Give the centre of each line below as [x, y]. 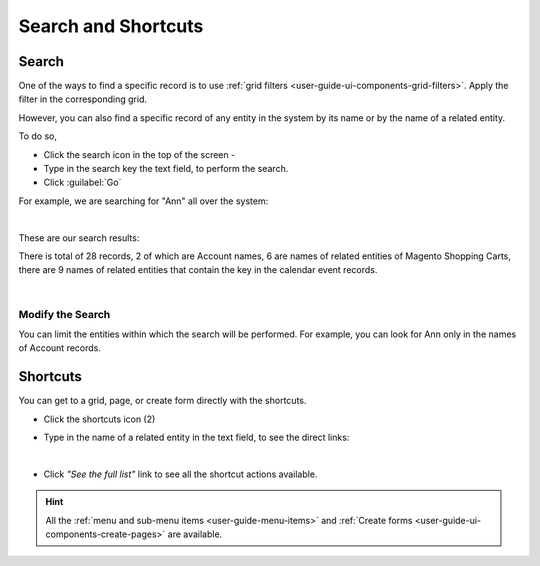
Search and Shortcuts [111, 26]
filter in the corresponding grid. [82, 99]
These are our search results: [79, 237]
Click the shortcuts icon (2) [99, 419]
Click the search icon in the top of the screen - [139, 154]
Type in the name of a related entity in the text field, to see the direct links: [196, 437]
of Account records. [60, 348]
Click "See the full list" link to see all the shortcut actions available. [180, 474]
